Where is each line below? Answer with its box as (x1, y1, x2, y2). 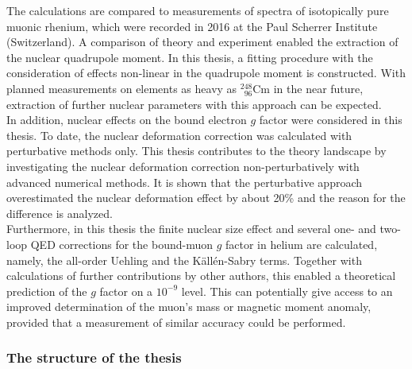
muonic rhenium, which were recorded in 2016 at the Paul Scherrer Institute (6, 17, 378, 34)
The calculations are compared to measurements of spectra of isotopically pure (6, 2, 389, 18)
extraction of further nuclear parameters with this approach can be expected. (6, 95, 382, 112)
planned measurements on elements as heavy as (6, 80, 237, 96)
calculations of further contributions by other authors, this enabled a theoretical (6, 267, 396, 284)
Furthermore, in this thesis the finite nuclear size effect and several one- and (6, 220, 376, 237)
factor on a (99, 282, 153, 299)
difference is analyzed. (6, 204, 113, 221)
